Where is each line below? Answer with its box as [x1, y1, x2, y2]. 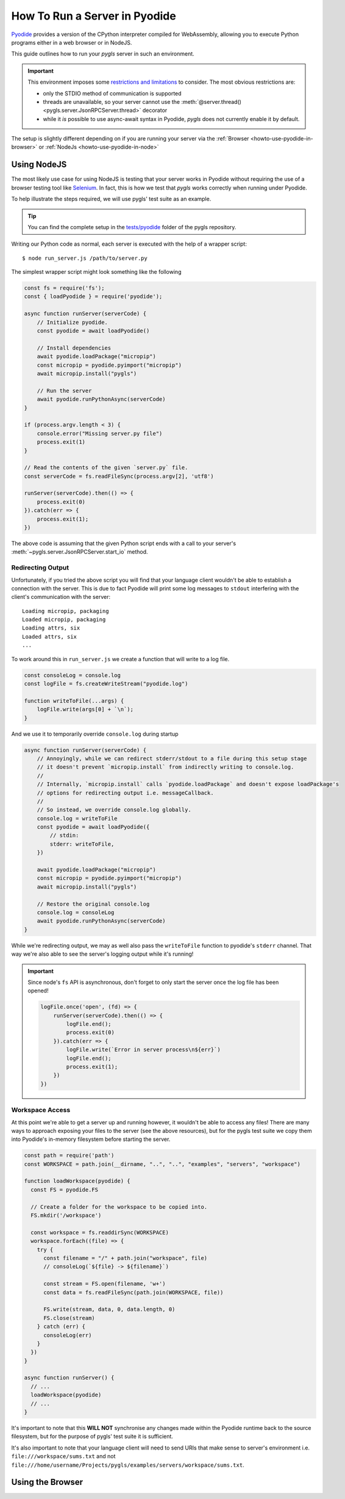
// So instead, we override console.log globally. [37, 807, 191, 813]
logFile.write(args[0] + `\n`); [37, 706, 134, 713]
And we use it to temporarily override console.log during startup [11, 730, 179, 738]
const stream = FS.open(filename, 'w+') [43, 1280, 166, 1288]
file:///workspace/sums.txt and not [11, 1453, 116, 1460]
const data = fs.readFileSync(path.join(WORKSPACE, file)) [43, 1289, 224, 1296]
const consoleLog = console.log [24, 672, 121, 678]
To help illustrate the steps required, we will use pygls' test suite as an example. [11, 196, 212, 203]
